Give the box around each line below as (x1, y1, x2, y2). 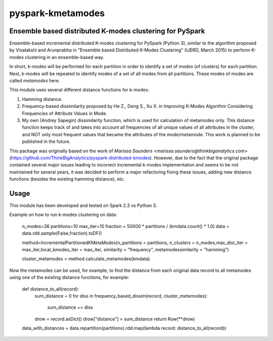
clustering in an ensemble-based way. (24, 54, 105, 60)
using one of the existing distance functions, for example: (9, 274, 129, 280)
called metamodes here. (9, 78, 60, 84)
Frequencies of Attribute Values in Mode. (22, 110, 107, 116)
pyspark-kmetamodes (9, 8, 105, 19)
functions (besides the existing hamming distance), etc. (9, 176, 125, 182)
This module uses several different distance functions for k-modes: (9, 87, 149, 93)
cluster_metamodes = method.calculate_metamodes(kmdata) (22, 256, 150, 262)
